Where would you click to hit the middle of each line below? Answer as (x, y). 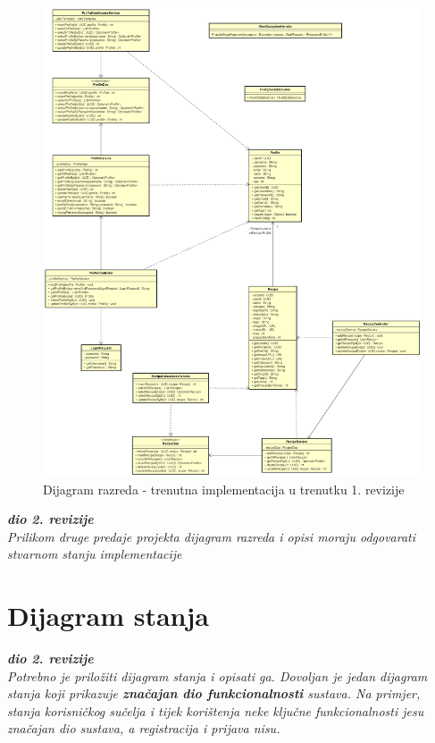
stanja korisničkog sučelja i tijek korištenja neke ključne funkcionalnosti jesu (216, 710)
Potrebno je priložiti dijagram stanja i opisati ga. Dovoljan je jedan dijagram (217, 675)
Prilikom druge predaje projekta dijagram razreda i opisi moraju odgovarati (212, 536)
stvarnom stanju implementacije (95, 554)
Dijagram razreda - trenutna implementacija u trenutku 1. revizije (224, 489)
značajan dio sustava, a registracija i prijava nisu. (144, 728)
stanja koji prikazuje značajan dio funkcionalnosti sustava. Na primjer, (214, 693)
